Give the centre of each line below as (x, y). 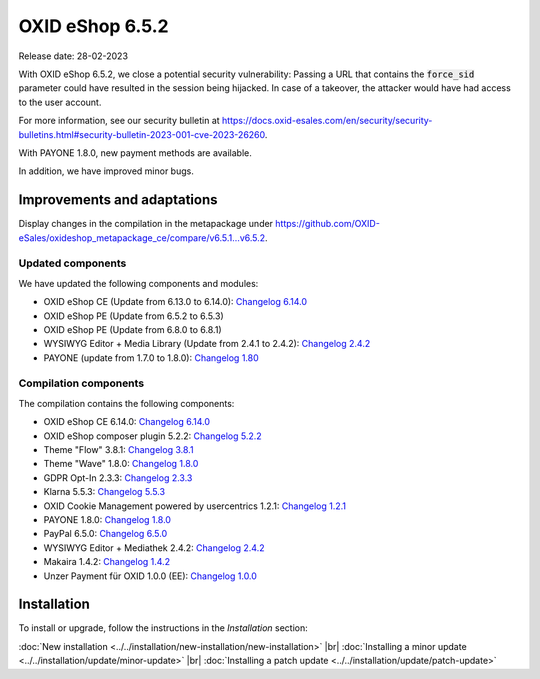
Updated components (72, 263)
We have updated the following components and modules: (138, 283)
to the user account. (60, 102)
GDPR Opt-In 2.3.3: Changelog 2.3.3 (118, 477)
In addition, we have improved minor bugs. (106, 171)
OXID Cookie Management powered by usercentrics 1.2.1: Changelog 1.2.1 (195, 506)
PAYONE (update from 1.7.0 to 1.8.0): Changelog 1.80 (151, 357)
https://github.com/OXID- (327, 224)
